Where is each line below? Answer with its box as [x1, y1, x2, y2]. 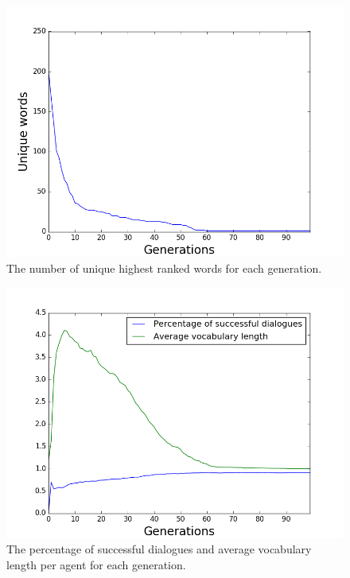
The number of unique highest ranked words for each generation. [6, 259, 322, 276]
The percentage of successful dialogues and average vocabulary [6, 541, 312, 557]
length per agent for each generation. [6, 557, 186, 573]
